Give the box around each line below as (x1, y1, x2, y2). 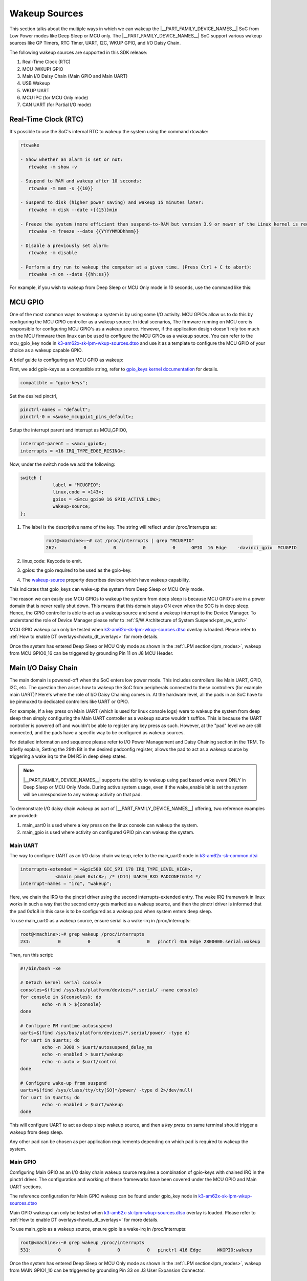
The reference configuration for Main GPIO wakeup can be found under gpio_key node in (9, 1193, 198, 1199)
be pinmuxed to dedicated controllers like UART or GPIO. (9, 698, 129, 705)
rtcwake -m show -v (28, 164, 77, 170)
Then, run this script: (9, 952, 54, 958)
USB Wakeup (22, 80, 50, 87)
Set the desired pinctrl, (9, 392, 58, 399)
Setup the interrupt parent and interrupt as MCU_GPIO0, (9, 427, 127, 433)
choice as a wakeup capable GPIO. (9, 347, 83, 354)
